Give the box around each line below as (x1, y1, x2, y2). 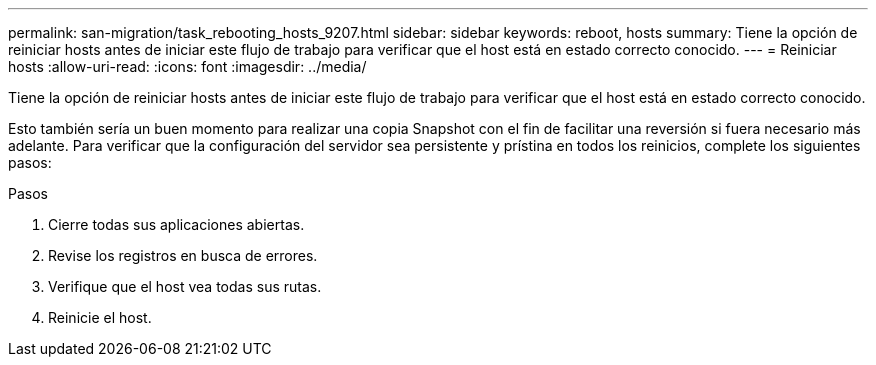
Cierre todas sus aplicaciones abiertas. (48, 216, 305, 233)
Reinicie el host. (48, 309, 152, 326)
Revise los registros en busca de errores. (48, 247, 318, 264)
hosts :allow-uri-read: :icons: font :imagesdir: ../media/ (8, 58, 367, 75)
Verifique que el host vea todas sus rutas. (48, 278, 322, 295)
